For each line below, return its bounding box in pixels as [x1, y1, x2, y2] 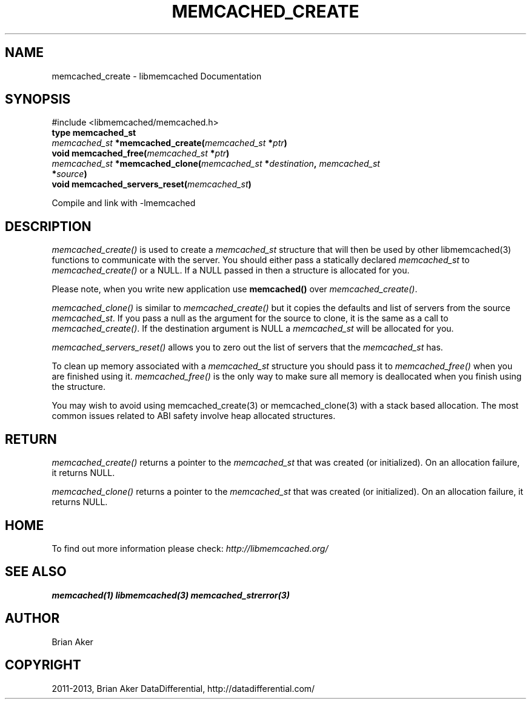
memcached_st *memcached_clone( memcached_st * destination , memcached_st [52, 158, 380, 169]
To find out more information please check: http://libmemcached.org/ [52, 543, 329, 554]
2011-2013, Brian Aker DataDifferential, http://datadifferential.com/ [52, 683, 315, 694]
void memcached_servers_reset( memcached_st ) [52, 179, 252, 190]
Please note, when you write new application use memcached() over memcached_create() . [52, 284, 418, 295]
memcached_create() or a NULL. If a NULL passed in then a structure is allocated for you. [52, 265, 410, 276]
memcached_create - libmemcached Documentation [52, 70, 262, 81]
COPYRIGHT [5, 657, 81, 673]
